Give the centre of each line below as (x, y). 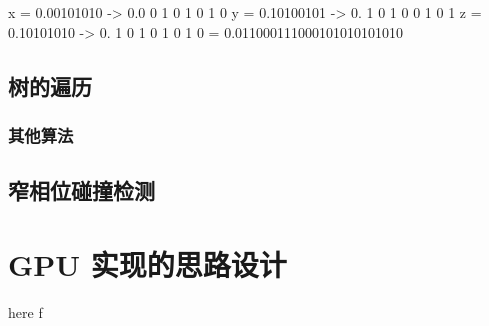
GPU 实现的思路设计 (147, 263)
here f (25, 311)
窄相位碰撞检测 (81, 190)
